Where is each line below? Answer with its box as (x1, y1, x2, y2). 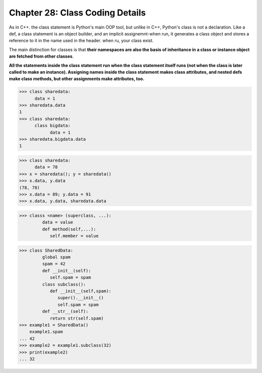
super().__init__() (57, 295, 104, 301)
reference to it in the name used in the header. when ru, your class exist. (9, 38, 154, 44)
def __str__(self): (42, 308, 89, 314)
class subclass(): (42, 281, 86, 287)
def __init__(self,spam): (49, 288, 112, 293)
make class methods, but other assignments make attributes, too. (9, 76, 145, 82)
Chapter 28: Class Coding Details (9, 7, 146, 18)
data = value (42, 220, 73, 225)
